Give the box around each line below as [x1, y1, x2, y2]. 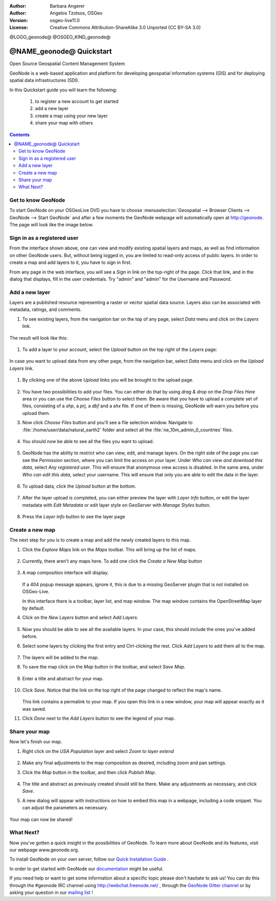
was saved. [22, 706, 47, 712]
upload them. [22, 410, 51, 416]
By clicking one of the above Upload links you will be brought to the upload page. [22, 377, 194, 383]
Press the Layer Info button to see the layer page [22, 514, 125, 520]
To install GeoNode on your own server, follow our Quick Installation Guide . [9, 856, 169, 863]
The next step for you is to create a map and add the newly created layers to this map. [9, 537, 191, 543]
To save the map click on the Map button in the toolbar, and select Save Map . [22, 664, 186, 670]
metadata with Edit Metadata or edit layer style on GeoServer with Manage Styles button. [22, 502, 211, 508]
